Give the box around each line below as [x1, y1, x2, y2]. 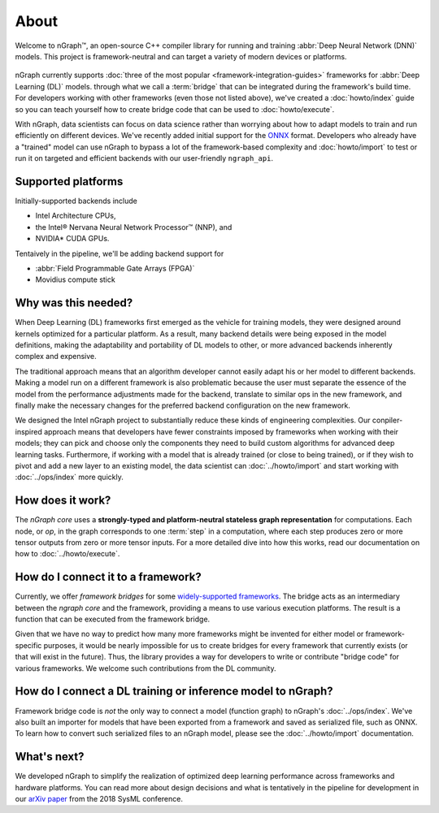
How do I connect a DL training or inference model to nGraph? [15, 685, 333, 698]
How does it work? [15, 494, 111, 508]
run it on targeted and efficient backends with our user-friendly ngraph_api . [15, 154, 274, 163]
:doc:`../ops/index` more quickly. [15, 472, 124, 482]
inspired [15, 426, 42, 436]
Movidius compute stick [35, 275, 115, 284]
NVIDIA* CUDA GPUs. [35, 234, 110, 244]
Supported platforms [15, 175, 124, 188]
